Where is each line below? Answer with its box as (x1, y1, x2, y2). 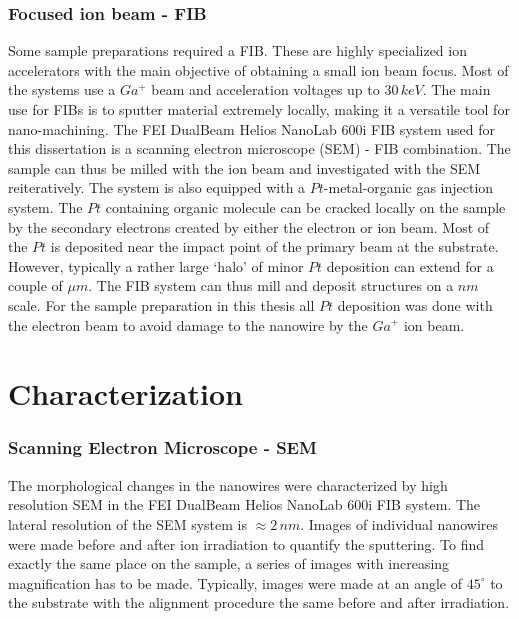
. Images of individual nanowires (300, 513, 499, 534)
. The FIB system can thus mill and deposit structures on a (88, 275, 454, 296)
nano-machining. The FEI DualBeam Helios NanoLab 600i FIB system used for (8, 118, 496, 139)
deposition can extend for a (326, 255, 494, 276)
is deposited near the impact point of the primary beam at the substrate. (50, 236, 499, 257)
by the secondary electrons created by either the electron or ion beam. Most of (8, 216, 490, 237)
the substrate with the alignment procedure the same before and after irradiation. (8, 592, 510, 613)
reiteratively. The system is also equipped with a (8, 177, 306, 198)
